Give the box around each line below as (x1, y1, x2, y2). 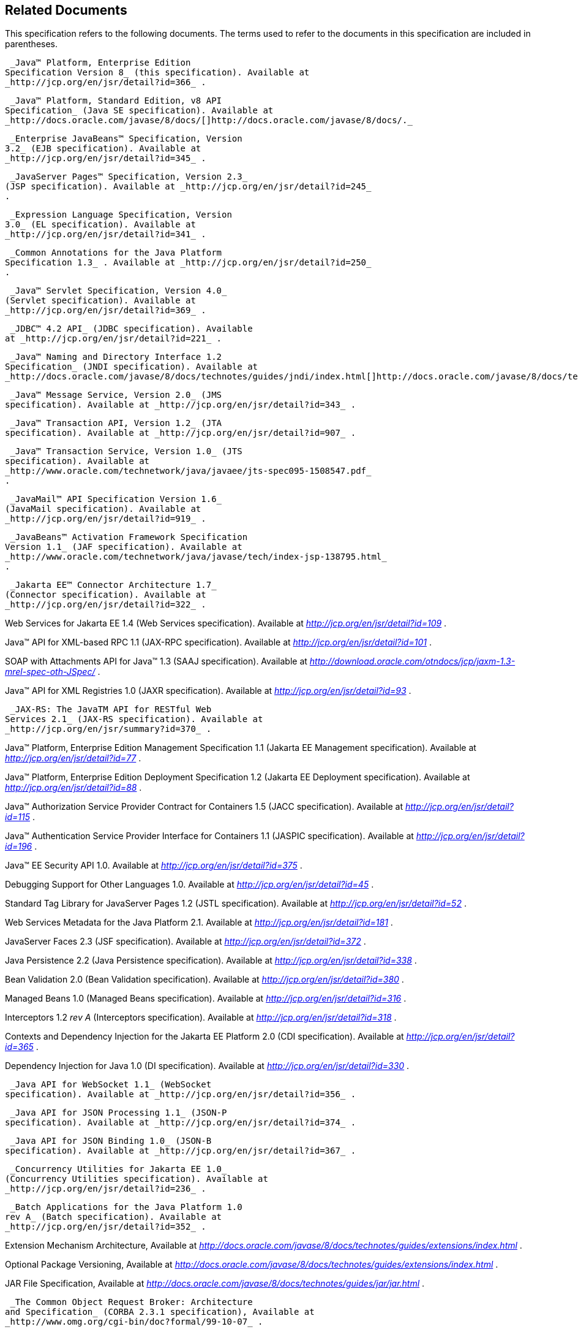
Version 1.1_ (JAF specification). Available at (5, 542, 242, 552)
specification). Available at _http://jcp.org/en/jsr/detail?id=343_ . (5, 400, 356, 410)
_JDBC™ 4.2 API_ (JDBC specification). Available (10, 324, 253, 334)
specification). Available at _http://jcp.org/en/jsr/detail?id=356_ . (5, 1089, 356, 1100)
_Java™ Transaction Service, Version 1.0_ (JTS (10, 446, 242, 457)
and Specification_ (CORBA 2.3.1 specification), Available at (5, 1307, 315, 1317)
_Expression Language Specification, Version (10, 210, 232, 220)
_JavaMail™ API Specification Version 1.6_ (10, 494, 222, 504)
